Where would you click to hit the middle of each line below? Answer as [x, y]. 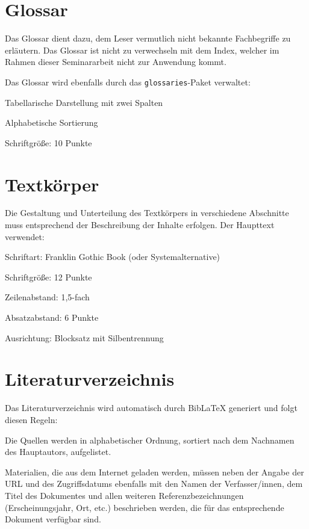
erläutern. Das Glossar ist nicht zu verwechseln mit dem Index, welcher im [142, 50]
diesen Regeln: [31, 419]
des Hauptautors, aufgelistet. [58, 452]
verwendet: [25, 236]
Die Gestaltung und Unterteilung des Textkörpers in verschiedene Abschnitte [147, 213]
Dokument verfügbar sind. [53, 519]
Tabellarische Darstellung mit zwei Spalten [84, 102]
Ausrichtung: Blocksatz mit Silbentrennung [84, 337]
